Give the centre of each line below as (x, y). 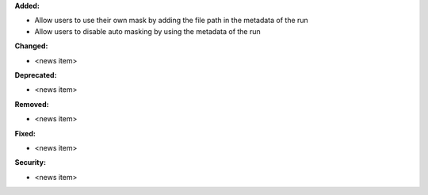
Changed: (31, 46)
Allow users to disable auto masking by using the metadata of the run (147, 31)
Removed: (32, 104)
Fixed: (25, 133)
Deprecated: (36, 75)
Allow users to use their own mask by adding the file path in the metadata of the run (171, 21)
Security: (31, 162)
